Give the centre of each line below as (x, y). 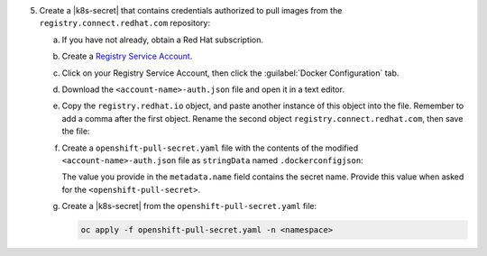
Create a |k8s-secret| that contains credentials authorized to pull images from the (191, 10)
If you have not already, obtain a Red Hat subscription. (163, 40)
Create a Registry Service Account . (127, 56)
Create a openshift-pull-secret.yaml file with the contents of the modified (210, 148)
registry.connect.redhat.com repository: (125, 23)
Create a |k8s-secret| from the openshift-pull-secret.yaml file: (189, 206)
